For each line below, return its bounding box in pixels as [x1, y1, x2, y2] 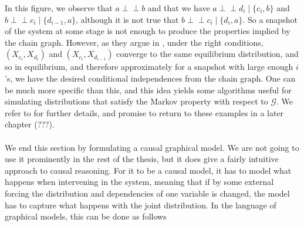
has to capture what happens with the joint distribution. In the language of [5, 198, 276, 211]
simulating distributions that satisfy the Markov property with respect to [5, 95, 268, 107]
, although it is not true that [76, 13, 179, 25]
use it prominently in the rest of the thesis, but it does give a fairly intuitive [5, 153, 279, 165]
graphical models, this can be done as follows [5, 210, 167, 222]
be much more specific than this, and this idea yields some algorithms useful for [5, 83, 292, 96]
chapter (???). [5, 118, 55, 130]
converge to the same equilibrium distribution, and [116, 48, 299, 60]
